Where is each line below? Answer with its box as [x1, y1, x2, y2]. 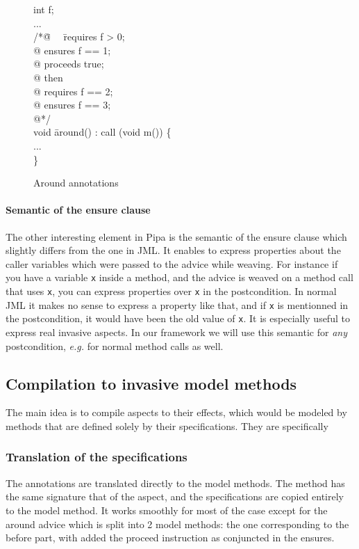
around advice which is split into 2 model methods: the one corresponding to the [6, 516, 349, 531]
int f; [33, 2, 54, 16]
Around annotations [33, 175, 119, 190]
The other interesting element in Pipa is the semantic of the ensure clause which [6, 229, 347, 244]
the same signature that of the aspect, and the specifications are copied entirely [6, 489, 344, 504]
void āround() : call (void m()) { [33, 125, 172, 139]
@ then [33, 70, 63, 84]
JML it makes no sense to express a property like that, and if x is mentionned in [6, 297, 349, 312]
